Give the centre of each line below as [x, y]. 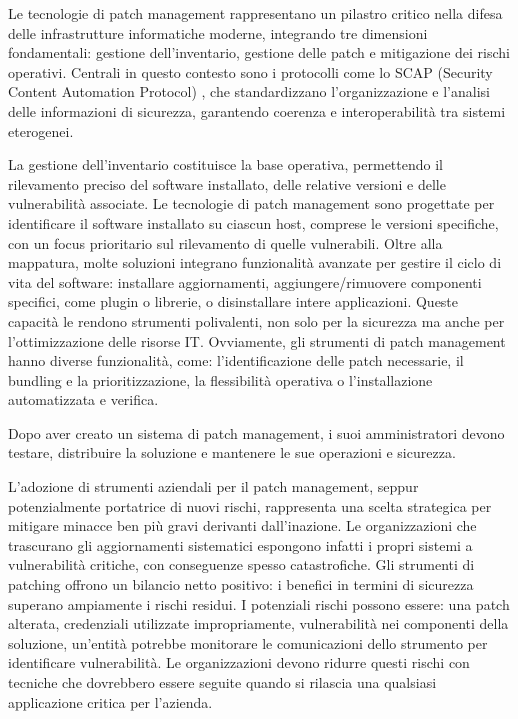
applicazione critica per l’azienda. [110, 701]
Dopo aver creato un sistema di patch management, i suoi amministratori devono [256, 432]
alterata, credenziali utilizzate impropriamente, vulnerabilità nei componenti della [258, 623]
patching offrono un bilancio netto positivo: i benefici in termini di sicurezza [241, 584]
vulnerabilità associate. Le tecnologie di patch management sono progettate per [251, 203]
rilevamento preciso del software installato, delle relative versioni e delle [227, 183]
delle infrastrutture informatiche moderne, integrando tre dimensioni [218, 32]
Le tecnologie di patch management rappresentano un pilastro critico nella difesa [255, 13]
